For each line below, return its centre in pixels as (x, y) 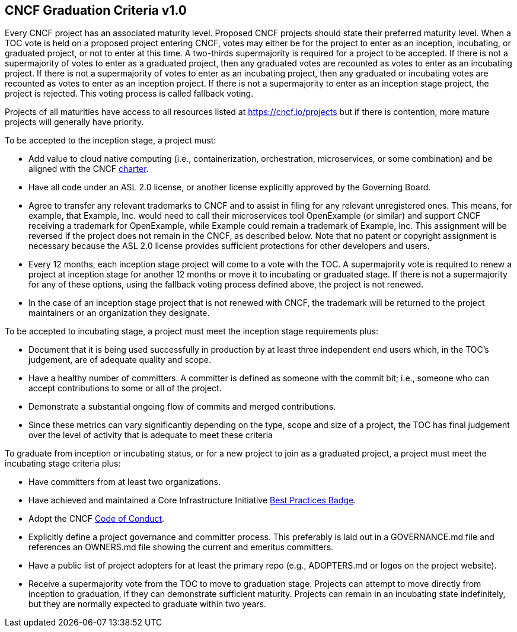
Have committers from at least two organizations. (125, 482)
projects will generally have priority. (74, 122)
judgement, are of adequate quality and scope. (120, 360)
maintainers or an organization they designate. (119, 313)
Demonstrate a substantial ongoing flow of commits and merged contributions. (182, 407)
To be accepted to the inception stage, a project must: (111, 141)
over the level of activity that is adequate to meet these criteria (151, 435)
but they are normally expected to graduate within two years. (148, 604)
